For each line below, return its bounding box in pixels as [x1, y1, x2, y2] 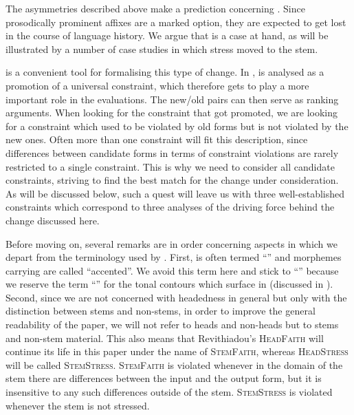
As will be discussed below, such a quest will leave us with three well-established [5, 186, 344, 200]
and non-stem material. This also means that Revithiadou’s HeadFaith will [5, 330, 324, 345]
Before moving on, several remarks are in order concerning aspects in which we [5, 236, 338, 251]
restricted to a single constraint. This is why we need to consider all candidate [5, 159, 335, 173]
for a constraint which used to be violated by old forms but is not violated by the [5, 118, 349, 133]
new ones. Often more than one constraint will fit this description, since [5, 132, 308, 147]
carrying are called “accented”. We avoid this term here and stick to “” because [5, 263, 339, 277]
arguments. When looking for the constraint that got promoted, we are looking [5, 105, 338, 120]
